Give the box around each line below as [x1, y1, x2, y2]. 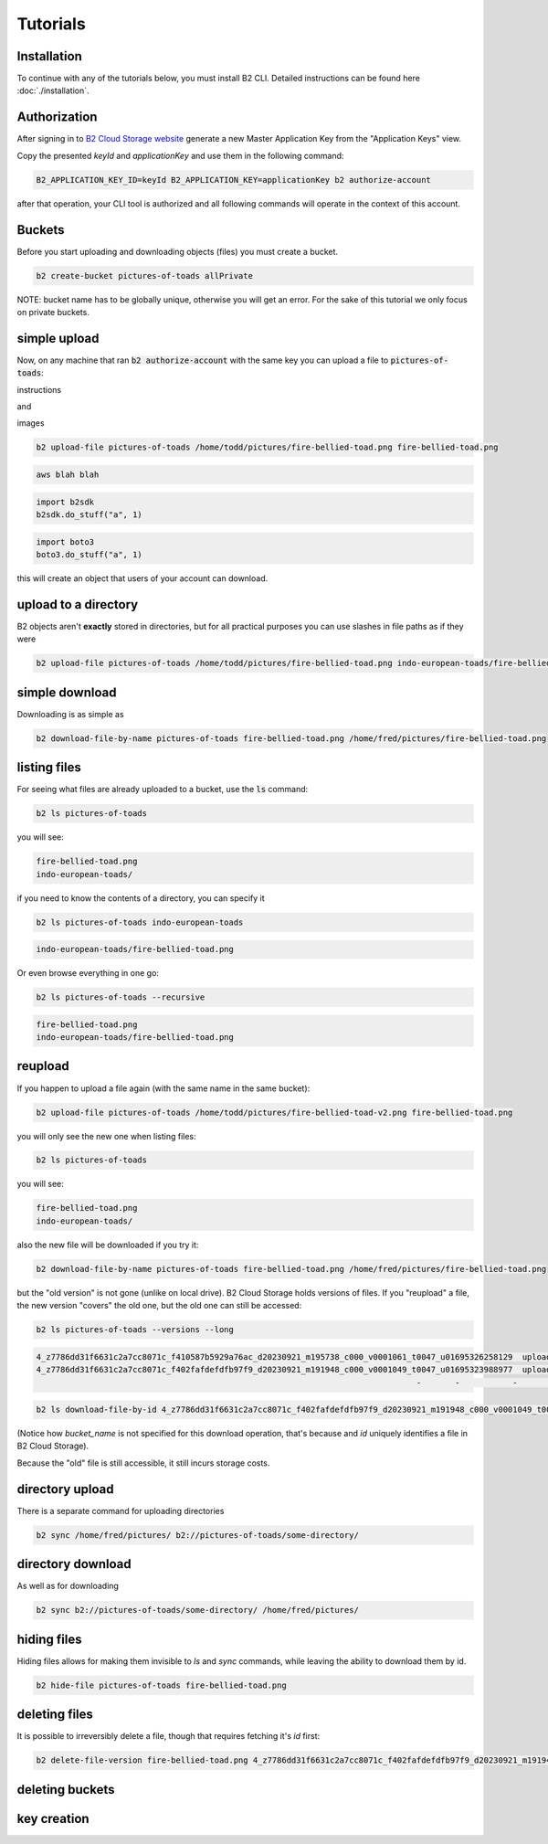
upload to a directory [16, 597, 139, 612]
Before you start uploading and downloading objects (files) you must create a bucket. [16, 246, 338, 257]
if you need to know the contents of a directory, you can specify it [16, 892, 265, 904]
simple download [16, 684, 117, 700]
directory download [16, 1556, 132, 1572]
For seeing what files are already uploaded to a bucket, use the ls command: [16, 784, 309, 795]
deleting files [16, 1707, 93, 1722]
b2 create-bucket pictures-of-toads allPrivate [36, 270, 253, 281]
